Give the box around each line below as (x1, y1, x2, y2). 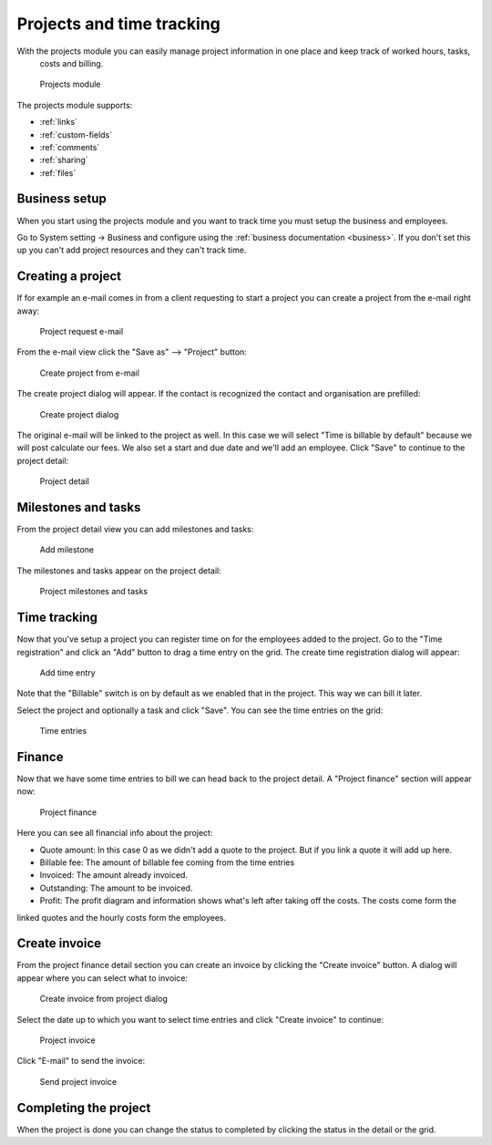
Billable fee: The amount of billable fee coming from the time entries (39, 857, 295, 868)
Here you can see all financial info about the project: (16, 828, 213, 839)
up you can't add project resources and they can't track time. (16, 244, 247, 255)
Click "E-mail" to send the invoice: (16, 1056, 146, 1067)
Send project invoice (39, 1076, 118, 1087)
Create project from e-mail (39, 367, 140, 378)
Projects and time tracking (16, 14, 220, 34)
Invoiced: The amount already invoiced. (39, 870, 189, 881)
